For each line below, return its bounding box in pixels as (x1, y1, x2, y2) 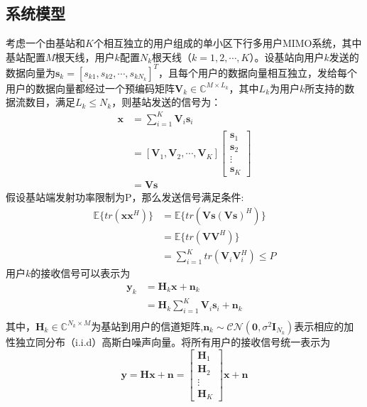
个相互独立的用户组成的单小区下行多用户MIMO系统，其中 (93, 36, 362, 50)
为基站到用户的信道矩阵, (91, 318, 204, 333)
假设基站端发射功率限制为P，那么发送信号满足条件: (6, 189, 244, 204)
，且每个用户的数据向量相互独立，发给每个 (158, 65, 357, 80)
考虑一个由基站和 (6, 36, 85, 50)
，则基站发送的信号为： (111, 94, 221, 109)
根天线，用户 (55, 49, 115, 64)
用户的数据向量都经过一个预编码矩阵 (6, 80, 175, 95)
